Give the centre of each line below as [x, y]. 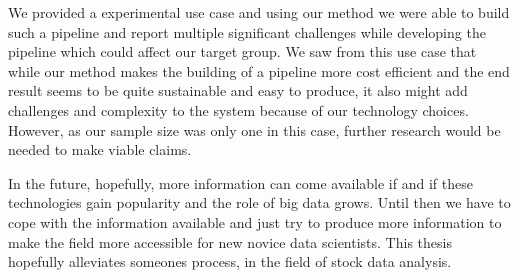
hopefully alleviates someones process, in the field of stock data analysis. [230, 261]
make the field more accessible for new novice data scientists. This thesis [230, 241]
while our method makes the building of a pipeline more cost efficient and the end [259, 70]
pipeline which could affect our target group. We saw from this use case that [242, 51]
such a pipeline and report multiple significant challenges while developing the [247, 31]
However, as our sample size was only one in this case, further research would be [254, 129]
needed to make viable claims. [100, 149]
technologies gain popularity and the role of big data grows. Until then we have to [259, 202]
